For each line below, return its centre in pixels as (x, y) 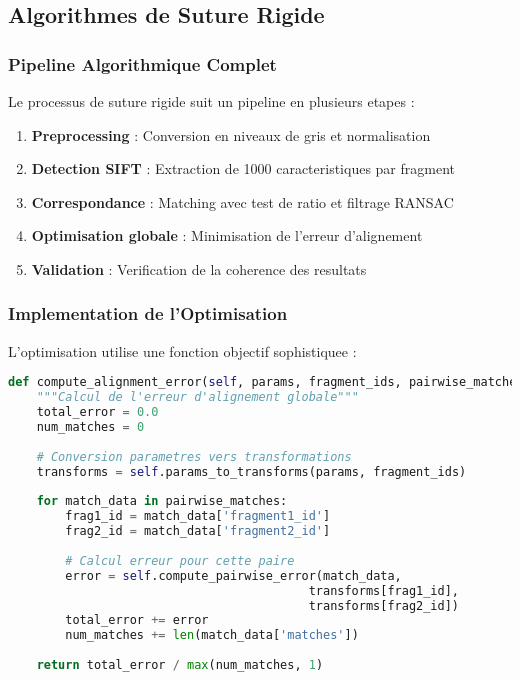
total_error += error (137, 620)
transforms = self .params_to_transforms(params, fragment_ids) (251, 471)
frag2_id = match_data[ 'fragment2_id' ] (198, 531)
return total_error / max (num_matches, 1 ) (180, 665)
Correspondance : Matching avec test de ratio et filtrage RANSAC (242, 201)
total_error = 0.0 (97, 412)
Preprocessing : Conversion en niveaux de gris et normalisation (231, 134)
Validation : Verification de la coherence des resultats (199, 268)
